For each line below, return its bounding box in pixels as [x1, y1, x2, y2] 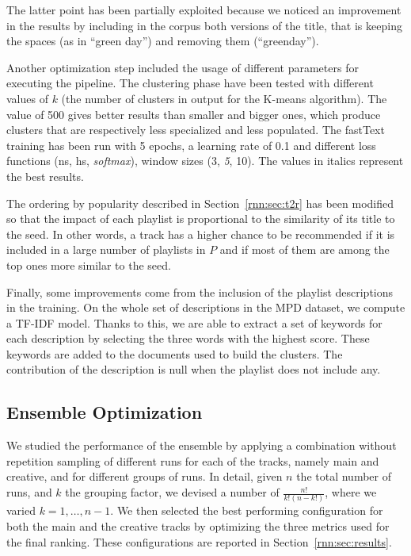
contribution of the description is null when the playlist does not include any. [6, 361, 381, 378]
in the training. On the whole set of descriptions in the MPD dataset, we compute [6, 299, 405, 316]
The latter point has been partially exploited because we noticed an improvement [6, 2, 401, 17]
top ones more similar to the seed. [6, 256, 171, 273]
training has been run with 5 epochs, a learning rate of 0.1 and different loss [6, 136, 376, 153]
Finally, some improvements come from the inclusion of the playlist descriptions [6, 283, 394, 300]
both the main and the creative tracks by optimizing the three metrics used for [6, 517, 390, 534]
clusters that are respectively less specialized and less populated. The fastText [6, 121, 385, 138]
